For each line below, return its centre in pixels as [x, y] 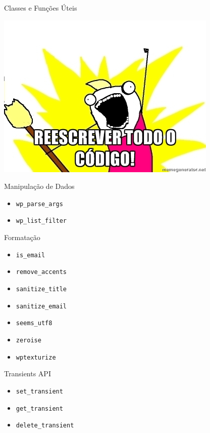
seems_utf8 [34, 323]
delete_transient [45, 426]
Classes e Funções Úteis [41, 8]
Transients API [28, 373]
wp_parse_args [39, 204]
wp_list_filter [41, 221]
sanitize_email [41, 306]
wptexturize [36, 357]
